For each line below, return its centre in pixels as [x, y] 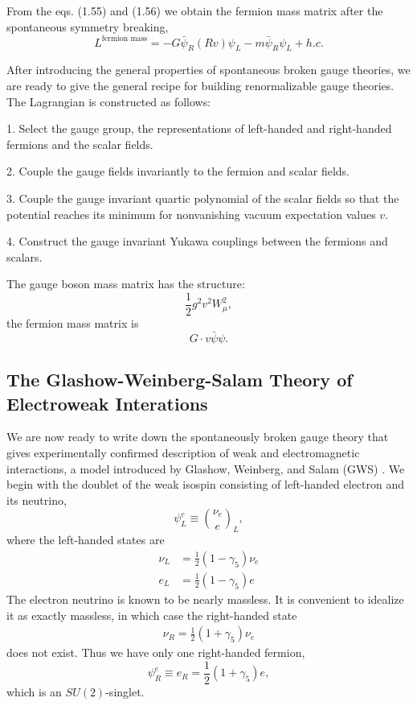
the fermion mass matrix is [73, 323]
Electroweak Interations [107, 403]
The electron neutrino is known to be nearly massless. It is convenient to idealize [205, 599]
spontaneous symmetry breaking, [88, 26]
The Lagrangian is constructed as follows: [109, 101]
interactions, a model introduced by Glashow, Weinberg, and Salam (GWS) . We [206, 468]
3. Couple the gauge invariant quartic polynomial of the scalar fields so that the [203, 198]
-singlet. [125, 691]
